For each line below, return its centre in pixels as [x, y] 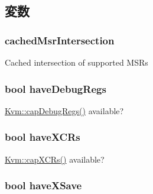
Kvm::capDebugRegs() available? [64, 110]
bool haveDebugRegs [56, 88]
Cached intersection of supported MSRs [76, 62]
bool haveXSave [43, 185]
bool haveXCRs [43, 137]
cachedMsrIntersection [60, 40]
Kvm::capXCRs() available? [55, 159]
